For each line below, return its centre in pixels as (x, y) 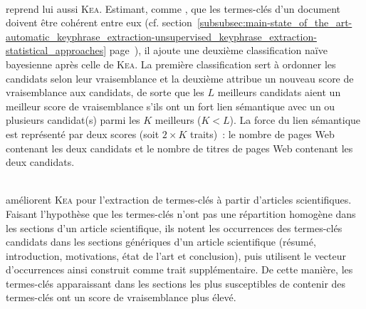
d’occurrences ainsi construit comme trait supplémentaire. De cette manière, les (179, 269)
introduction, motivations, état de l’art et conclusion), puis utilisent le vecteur (176, 255)
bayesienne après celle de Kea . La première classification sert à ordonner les (171, 64)
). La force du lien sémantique (295, 120)
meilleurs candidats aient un (279, 92)
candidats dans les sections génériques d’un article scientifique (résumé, (161, 242)
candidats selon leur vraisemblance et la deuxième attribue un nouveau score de (180, 78)
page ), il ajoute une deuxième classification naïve (218, 50)
